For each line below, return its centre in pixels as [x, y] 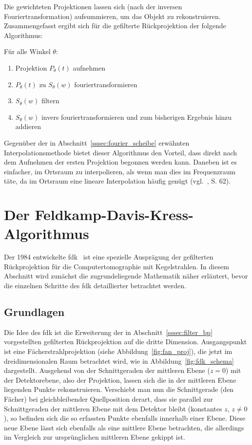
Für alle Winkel [27, 51]
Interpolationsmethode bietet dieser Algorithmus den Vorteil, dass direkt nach [121, 152]
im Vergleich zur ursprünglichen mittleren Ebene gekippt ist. [95, 437]
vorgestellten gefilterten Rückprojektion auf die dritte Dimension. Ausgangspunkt [126, 342]
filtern [50, 101]
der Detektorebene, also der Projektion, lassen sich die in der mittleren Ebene [120, 380]
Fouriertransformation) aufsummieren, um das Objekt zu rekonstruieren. [112, 16]
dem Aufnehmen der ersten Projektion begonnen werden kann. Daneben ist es [120, 162]
